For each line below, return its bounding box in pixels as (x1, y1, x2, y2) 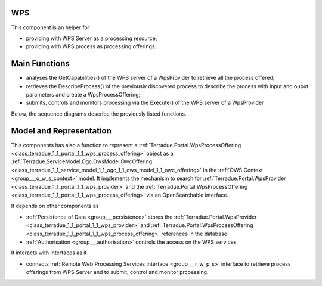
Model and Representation (11, 126, 112, 136)
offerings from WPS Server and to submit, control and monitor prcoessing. (26, 269, 209, 276)
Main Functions (11, 58, 70, 69)
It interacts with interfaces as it (11, 249, 87, 256)
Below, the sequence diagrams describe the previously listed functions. (11, 110, 187, 117)
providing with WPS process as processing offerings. (26, 43, 157, 50)
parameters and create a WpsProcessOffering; (26, 91, 141, 98)
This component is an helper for (11, 24, 89, 31)
